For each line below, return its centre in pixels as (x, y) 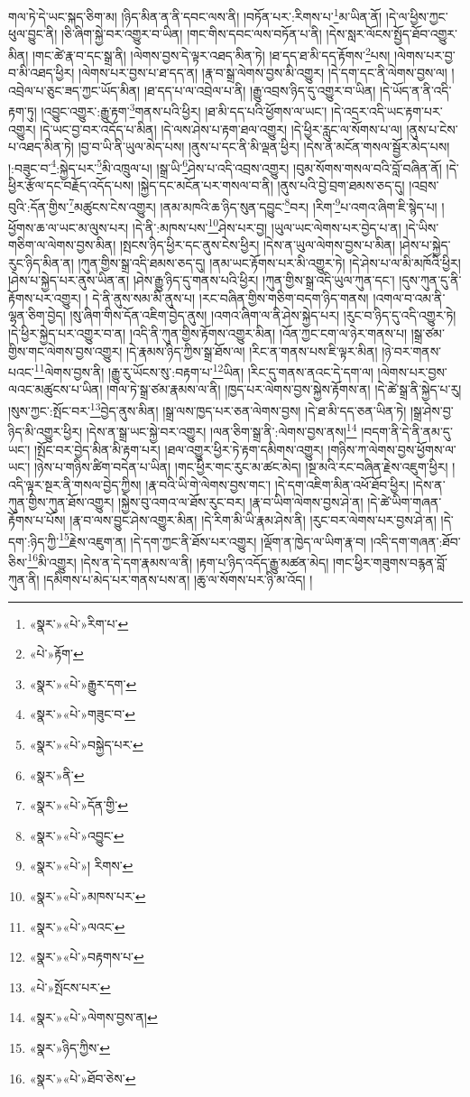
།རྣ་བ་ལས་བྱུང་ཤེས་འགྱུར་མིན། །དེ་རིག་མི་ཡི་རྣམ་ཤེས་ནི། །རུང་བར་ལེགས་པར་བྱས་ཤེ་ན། (253, 519)
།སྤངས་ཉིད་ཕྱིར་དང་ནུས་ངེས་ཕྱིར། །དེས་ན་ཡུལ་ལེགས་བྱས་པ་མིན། (258, 245)
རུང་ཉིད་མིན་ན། (41, 262)
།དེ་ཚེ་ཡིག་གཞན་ (405, 502)
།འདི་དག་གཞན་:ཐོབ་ (415, 541)
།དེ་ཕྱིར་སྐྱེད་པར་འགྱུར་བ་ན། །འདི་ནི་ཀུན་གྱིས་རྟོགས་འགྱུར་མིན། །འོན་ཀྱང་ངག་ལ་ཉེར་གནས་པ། (208, 333)
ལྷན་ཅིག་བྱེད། (37, 315)
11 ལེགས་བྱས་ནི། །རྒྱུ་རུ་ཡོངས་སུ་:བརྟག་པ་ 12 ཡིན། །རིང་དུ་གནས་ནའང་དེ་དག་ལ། (203, 370)
